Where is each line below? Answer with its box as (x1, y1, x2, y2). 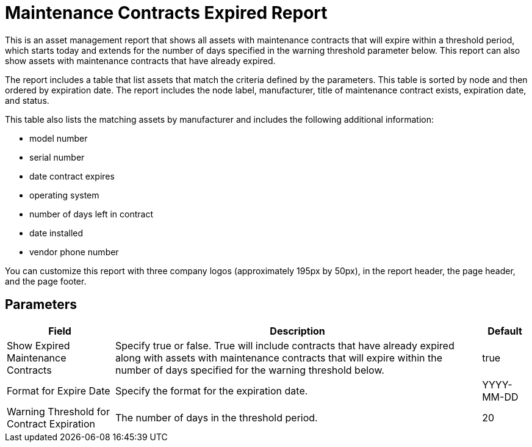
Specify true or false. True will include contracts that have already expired (115, 339, 455, 352)
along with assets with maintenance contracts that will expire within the (115, 351, 443, 364)
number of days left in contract (29, 208, 154, 219)
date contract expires (29, 170, 115, 181)
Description (270, 324, 325, 337)
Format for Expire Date (7, 384, 110, 397)
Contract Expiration (7, 417, 96, 430)
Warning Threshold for (7, 405, 110, 418)
